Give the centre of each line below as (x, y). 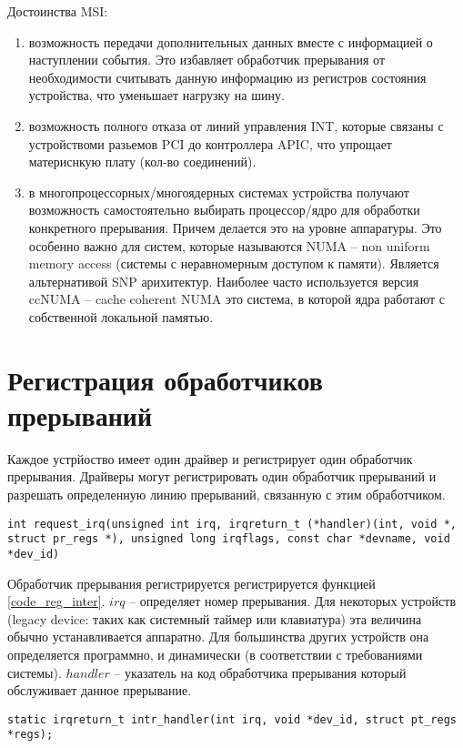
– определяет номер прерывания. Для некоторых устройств (292, 601)
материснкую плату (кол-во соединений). (142, 162)
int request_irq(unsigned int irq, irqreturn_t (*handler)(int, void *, (232, 524)
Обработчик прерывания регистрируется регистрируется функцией (191, 583)
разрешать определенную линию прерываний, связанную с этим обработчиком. (226, 494)
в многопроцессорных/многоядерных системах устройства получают (219, 192)
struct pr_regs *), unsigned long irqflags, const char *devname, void (229, 539)
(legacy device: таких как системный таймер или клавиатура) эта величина (215, 618)
